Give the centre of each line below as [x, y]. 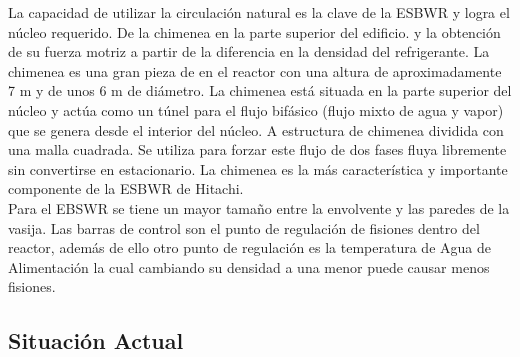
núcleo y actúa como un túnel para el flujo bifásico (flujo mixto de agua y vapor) [256, 109]
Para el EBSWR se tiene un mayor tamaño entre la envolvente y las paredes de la [259, 207]
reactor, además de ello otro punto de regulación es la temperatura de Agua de [249, 247]
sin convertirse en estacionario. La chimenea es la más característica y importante [258, 168]
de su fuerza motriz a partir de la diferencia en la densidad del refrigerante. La [249, 51]
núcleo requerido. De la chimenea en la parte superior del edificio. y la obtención [254, 31]
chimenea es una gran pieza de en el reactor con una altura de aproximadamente [255, 70]
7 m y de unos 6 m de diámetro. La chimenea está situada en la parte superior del [260, 90]
